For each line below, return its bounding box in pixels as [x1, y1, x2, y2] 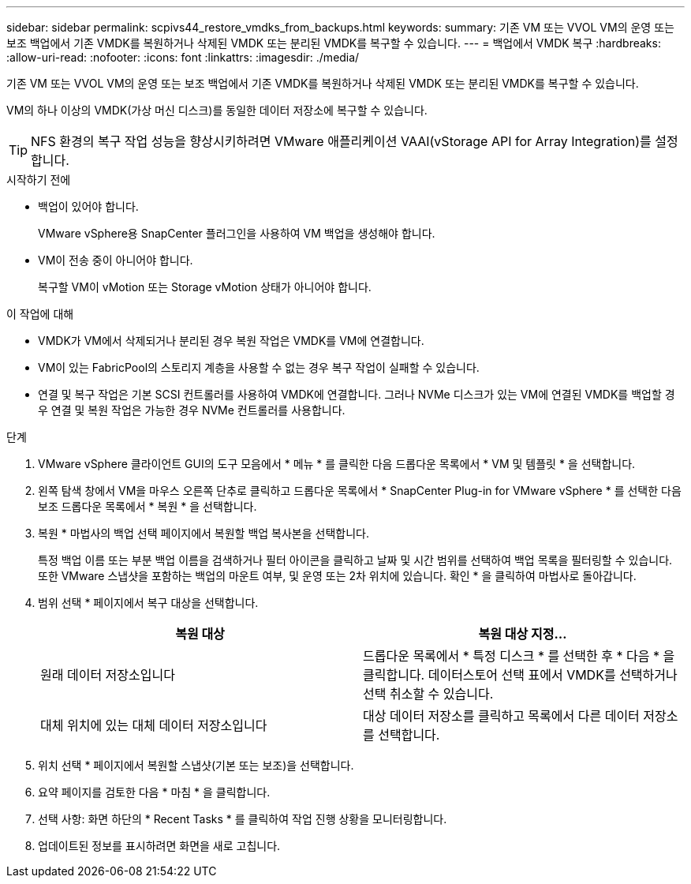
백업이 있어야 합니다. [38, 200, 139, 213]
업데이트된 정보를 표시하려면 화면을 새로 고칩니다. [38, 839, 281, 852]
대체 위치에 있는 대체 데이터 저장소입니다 [40, 717, 267, 733]
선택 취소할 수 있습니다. [363, 686, 494, 702]
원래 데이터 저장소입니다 [40, 667, 175, 683]
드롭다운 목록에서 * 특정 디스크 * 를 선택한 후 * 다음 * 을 [363, 648, 675, 664]
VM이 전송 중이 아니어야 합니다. [38, 253, 193, 267]
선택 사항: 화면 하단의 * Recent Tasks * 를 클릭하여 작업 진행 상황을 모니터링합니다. [38, 812, 447, 826]
